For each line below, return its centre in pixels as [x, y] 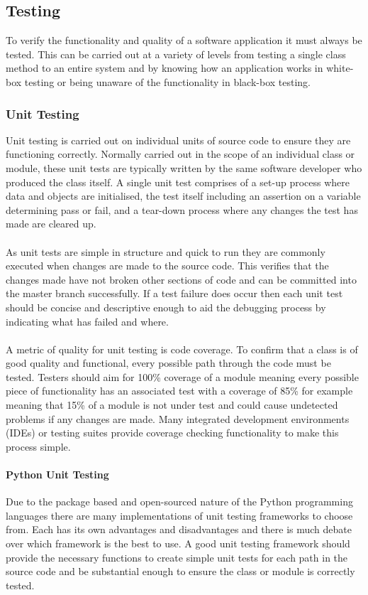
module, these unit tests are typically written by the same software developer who [184, 167]
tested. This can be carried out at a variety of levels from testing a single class [176, 54]
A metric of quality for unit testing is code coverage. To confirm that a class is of [182, 349]
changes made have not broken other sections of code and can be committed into [181, 279]
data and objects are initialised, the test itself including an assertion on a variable [183, 196]
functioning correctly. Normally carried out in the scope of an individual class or [180, 154]
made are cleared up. [51, 224]
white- [340, 68]
